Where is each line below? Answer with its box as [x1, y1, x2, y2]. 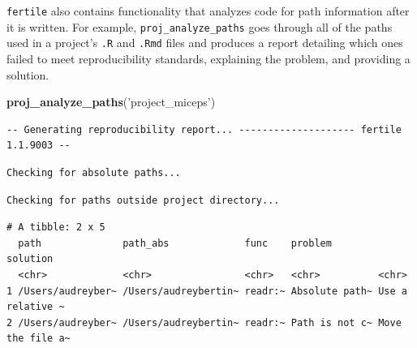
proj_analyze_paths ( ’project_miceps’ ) [6, 93, 216, 110]
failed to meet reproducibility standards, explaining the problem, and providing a [6, 49, 411, 67]
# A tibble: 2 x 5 [6, 221, 105, 234]
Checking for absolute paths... [6, 166, 181, 178]
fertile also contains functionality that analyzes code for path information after [6, 2, 410, 19]
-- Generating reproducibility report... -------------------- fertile [6, 123, 402, 135]
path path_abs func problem [18, 237, 332, 249]
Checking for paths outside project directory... [6, 194, 280, 206]
